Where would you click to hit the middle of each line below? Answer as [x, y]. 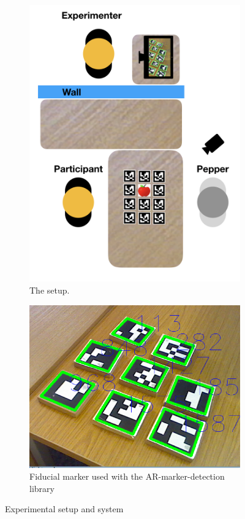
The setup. [50, 290]
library [42, 488]
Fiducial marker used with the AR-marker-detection [127, 476]
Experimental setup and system [64, 509]
